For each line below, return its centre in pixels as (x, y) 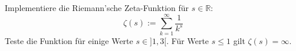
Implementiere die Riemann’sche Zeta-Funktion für (97, 8)
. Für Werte (188, 40)
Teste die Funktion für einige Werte (69, 40)
